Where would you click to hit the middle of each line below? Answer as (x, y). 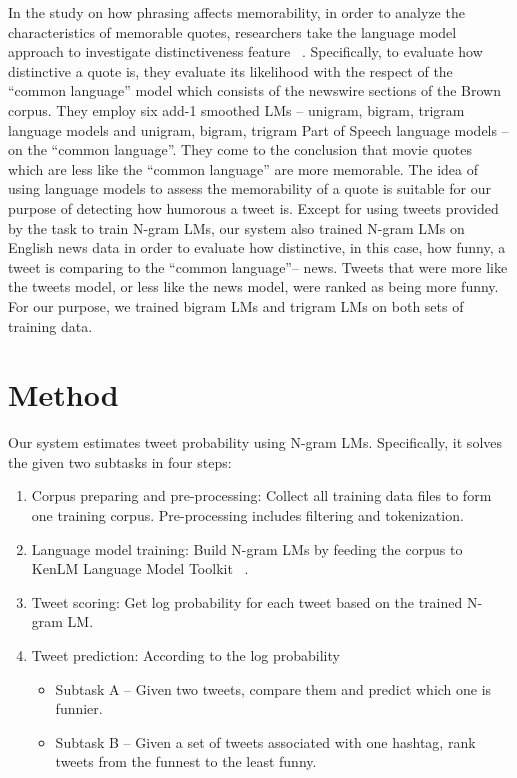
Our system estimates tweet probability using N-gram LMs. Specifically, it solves (255, 442)
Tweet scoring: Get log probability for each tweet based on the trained (247, 601)
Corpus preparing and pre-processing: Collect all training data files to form (261, 495)
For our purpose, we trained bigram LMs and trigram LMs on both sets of (236, 305)
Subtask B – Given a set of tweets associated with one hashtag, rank (265, 741)
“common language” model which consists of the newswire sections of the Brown (254, 90)
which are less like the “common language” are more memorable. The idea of (243, 168)
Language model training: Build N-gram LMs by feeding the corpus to (247, 548)
